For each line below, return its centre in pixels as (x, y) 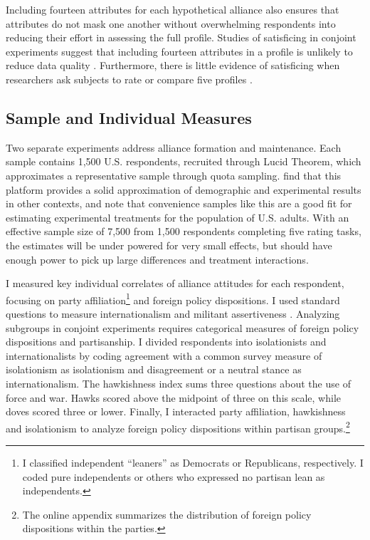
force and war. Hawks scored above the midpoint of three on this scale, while (173, 397)
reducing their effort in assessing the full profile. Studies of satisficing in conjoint (181, 37)
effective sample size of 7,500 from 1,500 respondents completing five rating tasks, (184, 231)
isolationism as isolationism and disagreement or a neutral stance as (154, 369)
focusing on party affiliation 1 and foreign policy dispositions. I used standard (173, 298)
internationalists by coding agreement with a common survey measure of (164, 355)
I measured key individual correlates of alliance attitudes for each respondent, (175, 283)
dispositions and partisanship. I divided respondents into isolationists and (166, 342)
